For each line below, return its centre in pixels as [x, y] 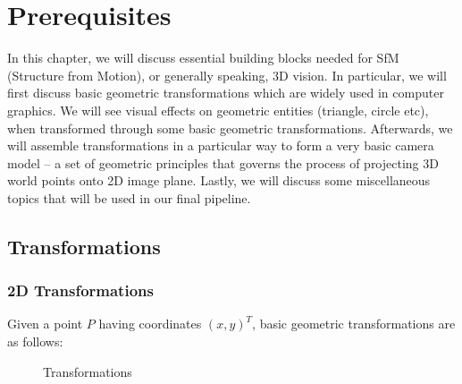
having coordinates [150, 324]
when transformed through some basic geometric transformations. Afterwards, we [230, 128]
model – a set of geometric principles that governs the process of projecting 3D [223, 162]
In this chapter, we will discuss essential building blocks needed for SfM [203, 58]
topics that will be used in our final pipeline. [129, 197]
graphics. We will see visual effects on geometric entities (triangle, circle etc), [218, 110]
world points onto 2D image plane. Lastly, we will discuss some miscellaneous [219, 180]
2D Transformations [80, 290]
